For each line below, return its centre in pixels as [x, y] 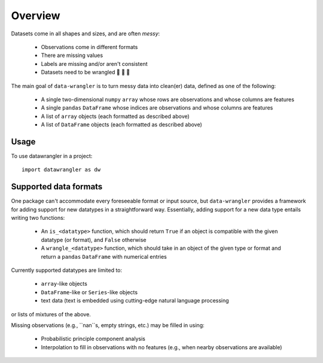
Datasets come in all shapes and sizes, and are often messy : [86, 34]
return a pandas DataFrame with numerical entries [104, 256]
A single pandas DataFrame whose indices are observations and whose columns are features [157, 108]
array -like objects [64, 284]
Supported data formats [57, 187]
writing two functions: [38, 218]
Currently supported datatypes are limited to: [67, 270]
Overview [36, 16]
